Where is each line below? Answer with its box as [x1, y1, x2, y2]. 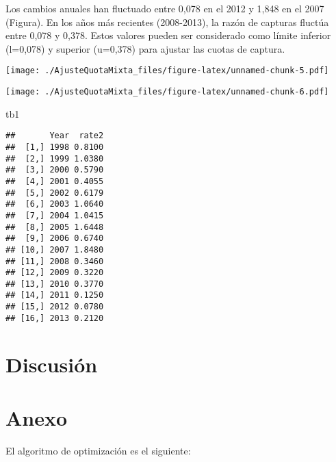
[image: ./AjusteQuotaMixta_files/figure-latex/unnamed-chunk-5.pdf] [5, 66, 329, 76]
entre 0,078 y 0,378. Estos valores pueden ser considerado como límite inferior [5, 28, 331, 42]
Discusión [5, 350, 98, 378]
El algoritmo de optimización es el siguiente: [5, 443, 191, 457]
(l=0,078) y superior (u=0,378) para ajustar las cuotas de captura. [5, 41, 285, 55]
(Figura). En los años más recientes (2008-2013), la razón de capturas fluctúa [5, 14, 329, 29]
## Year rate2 [5, 131, 104, 141]
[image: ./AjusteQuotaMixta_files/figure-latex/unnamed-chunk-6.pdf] [5, 87, 329, 97]
